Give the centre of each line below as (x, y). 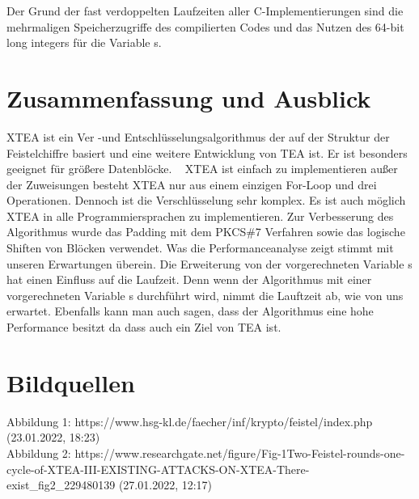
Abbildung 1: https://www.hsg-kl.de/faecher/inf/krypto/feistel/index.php (190, 421)
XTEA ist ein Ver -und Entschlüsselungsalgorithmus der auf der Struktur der (198, 136)
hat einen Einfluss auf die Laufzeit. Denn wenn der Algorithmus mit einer (189, 279)
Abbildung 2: (39, 452)
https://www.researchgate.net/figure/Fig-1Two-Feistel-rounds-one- (240, 452)
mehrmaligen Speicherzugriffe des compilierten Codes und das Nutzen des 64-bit (205, 26)
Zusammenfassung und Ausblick (189, 97)
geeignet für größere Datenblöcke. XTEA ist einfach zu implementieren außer (202, 169)
